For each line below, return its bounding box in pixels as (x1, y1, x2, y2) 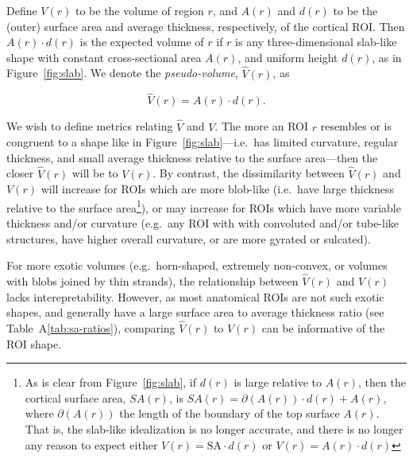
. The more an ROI (214, 118, 309, 134)
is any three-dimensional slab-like (235, 33, 397, 50)
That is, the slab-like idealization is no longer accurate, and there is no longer (25, 421, 403, 438)
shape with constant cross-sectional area (6, 49, 202, 65)
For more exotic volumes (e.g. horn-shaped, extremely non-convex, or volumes (6, 257, 388, 274)
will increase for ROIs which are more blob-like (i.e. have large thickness (41, 181, 395, 197)
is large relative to (234, 374, 322, 391)
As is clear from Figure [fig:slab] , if (25, 374, 197, 391)
